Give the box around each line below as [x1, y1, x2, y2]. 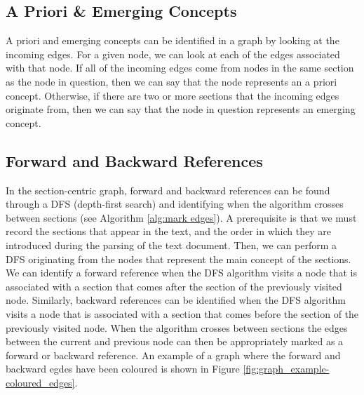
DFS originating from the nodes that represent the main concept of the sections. [6, 251, 351, 266]
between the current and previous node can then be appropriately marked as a [6, 334, 344, 349]
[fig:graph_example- [243, 361, 330, 376]
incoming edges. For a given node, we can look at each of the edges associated [6, 46, 340, 61]
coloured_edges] [6, 375, 75, 389]
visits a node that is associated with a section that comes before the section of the [6, 306, 359, 321]
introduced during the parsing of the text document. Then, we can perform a [6, 237, 337, 252]
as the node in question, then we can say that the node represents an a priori [6, 74, 337, 88]
